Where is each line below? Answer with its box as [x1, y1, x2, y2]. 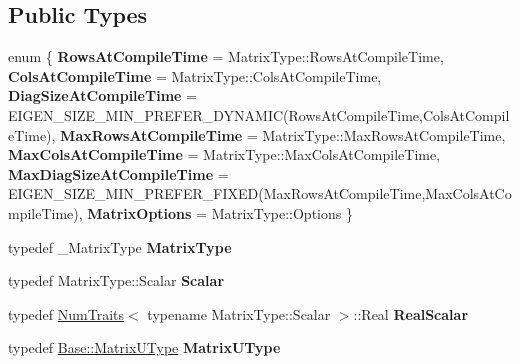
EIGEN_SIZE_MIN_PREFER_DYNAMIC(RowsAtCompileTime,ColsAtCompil [8, 104, 510, 125]
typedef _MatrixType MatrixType [8, 236, 232, 257]
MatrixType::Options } [211, 202, 353, 223]
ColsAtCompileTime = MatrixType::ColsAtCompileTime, [8, 65, 382, 86]
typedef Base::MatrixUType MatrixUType [8, 337, 281, 358]
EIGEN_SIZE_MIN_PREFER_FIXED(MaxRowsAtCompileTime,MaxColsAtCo [8, 183, 512, 204]
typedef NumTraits [8, 303, 125, 324]
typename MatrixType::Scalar [147, 303, 331, 324]
